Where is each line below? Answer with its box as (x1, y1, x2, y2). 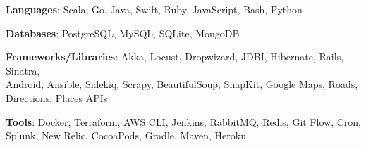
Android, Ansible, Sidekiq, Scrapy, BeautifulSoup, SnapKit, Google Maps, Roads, (6, 77, 358, 91)
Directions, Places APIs (6, 90, 108, 105)
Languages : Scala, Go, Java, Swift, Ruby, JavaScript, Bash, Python (6, 2, 303, 16)
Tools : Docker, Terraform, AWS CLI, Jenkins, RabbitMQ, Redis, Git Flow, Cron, (6, 114, 361, 129)
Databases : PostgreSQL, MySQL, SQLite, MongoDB (6, 25, 240, 40)
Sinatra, (6, 63, 40, 77)
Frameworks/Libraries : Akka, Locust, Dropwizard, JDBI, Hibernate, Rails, (6, 49, 344, 64)
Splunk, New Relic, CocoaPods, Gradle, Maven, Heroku (6, 128, 246, 143)
